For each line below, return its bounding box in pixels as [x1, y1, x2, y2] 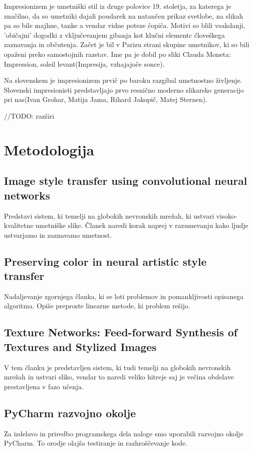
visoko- [216, 210, 237, 221]
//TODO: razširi [4, 110, 54, 121]
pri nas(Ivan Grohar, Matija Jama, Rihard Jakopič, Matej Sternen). [4, 94, 207, 104]
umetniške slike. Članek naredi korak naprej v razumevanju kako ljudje [35, 220, 249, 230]
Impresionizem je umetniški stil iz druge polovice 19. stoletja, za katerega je [4, 1, 231, 11]
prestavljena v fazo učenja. [4, 381, 84, 391]
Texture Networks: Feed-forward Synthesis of [4, 325, 238, 340]
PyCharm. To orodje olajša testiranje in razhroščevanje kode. [4, 438, 187, 448]
